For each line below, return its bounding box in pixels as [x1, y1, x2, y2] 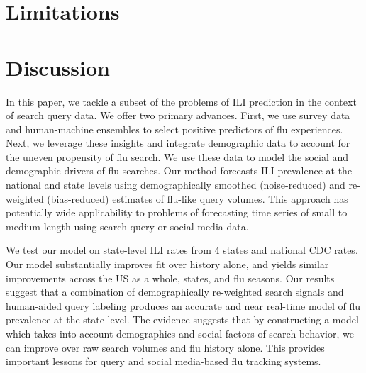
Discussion [6, 52, 110, 82]
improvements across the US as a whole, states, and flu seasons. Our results [6, 270, 335, 285]
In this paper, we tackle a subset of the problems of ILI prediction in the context [6, 94, 357, 108]
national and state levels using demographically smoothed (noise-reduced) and [6, 177, 345, 192]
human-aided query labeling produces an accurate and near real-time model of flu [6, 298, 361, 313]
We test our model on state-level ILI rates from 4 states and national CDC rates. [6, 243, 358, 257]
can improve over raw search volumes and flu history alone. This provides [6, 340, 325, 355]
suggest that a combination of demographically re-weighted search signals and [6, 284, 344, 299]
